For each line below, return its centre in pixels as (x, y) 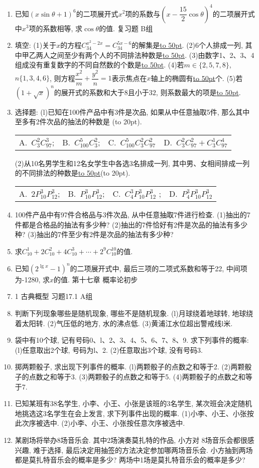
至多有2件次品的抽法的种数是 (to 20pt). (78, 122)
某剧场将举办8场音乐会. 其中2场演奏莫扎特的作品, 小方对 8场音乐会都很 (131, 440)
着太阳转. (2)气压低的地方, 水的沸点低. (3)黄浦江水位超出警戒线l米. (124, 323)
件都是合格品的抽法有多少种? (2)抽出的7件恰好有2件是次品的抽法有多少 (131, 224)
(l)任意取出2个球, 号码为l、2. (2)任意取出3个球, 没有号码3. (109, 349)
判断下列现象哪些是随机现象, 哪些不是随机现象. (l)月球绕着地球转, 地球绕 (134, 313)
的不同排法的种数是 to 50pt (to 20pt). (73, 173)
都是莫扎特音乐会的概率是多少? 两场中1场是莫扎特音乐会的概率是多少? (130, 460)
